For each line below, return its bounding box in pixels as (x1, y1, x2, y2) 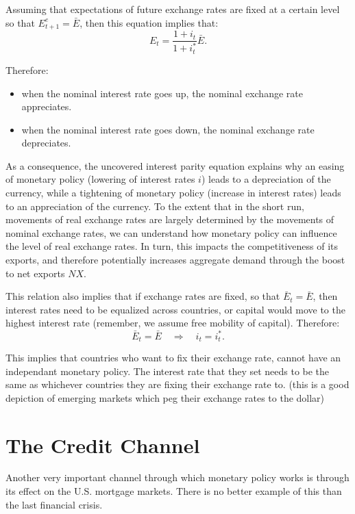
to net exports (5, 266, 65, 280)
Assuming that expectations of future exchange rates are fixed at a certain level (5, 2, 340, 16)
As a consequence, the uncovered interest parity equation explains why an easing (5, 158, 345, 172)
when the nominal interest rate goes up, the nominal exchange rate (21, 86, 303, 100)
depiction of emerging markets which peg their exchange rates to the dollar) (5, 390, 325, 404)
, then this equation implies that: (79, 15, 219, 29)
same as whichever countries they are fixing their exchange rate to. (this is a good (5, 377, 350, 391)
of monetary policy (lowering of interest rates (5, 172, 195, 186)
